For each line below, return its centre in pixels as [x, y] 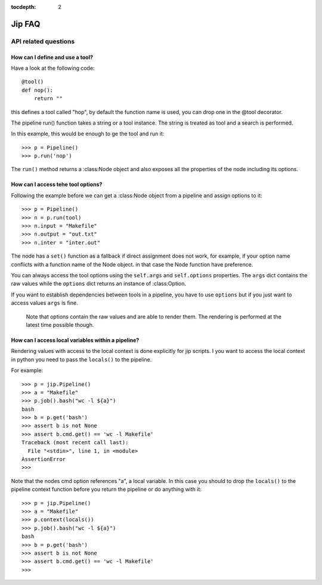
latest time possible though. [60, 324]
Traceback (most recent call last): [75, 442]
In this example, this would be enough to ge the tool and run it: [88, 134]
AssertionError [44, 459]
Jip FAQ [26, 24]
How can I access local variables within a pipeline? [75, 340]
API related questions [43, 41]
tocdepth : [24, 7]
